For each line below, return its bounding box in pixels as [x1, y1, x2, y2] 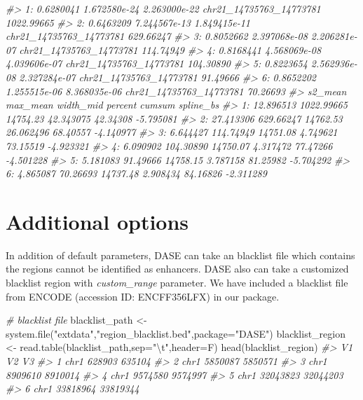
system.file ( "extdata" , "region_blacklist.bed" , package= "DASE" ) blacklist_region [6, 326, 345, 340]
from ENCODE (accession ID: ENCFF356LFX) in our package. [6, 289, 280, 303]
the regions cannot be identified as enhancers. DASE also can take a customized [6, 261, 349, 276]
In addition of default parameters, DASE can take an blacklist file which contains [6, 247, 355, 262]
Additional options [6, 207, 189, 235]
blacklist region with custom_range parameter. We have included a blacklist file [6, 275, 348, 290]
